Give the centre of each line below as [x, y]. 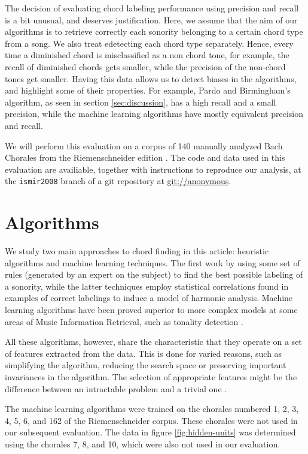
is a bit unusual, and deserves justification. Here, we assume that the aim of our [151, 19]
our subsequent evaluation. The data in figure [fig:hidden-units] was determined [150, 432]
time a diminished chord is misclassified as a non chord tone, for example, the [147, 55]
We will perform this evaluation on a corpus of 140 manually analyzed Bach [144, 145]
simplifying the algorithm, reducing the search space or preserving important [146, 365]
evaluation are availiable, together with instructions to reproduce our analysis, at [153, 169]
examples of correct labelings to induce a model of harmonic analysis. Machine [149, 298]
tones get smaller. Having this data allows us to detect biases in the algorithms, [151, 78]
